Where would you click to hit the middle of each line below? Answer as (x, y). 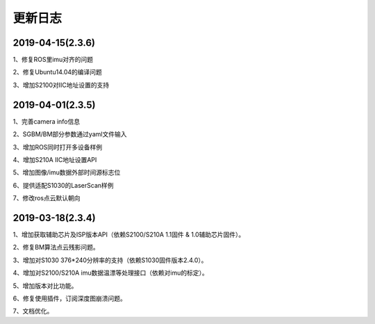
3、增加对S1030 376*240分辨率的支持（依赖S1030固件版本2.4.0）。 (110, 260)
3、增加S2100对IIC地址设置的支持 (61, 85)
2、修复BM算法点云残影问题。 (56, 248)
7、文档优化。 (33, 311)
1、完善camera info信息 (47, 121)
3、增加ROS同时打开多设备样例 (58, 147)
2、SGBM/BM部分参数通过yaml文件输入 (70, 134)
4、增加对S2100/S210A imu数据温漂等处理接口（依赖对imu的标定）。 (110, 273)
